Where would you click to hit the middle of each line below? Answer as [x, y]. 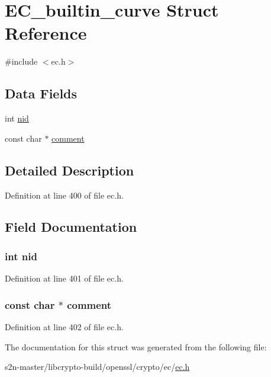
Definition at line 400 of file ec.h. [64, 195]
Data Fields [41, 93]
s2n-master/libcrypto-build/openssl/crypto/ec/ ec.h [97, 367]
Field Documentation [71, 227]
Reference [46, 33]
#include [21, 61]
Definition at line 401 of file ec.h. [64, 278]
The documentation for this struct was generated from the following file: [136, 346]
